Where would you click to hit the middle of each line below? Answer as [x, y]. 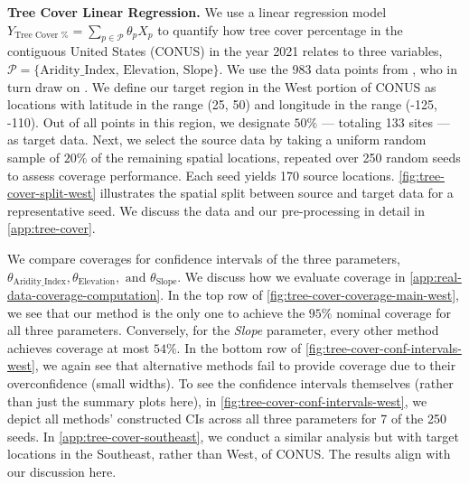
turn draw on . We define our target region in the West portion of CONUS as [222, 86]
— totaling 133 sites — [385, 121]
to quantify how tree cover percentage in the [280, 29]
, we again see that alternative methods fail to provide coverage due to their [245, 365]
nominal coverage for [394, 312]
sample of [34, 157]
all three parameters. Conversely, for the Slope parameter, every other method [223, 330]
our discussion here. [62, 471]
